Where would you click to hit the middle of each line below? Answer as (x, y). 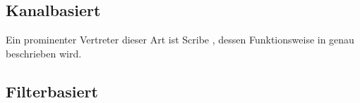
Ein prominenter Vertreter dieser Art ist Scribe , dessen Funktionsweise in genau (180, 40)
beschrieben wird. (44, 53)
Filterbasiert (52, 91)
